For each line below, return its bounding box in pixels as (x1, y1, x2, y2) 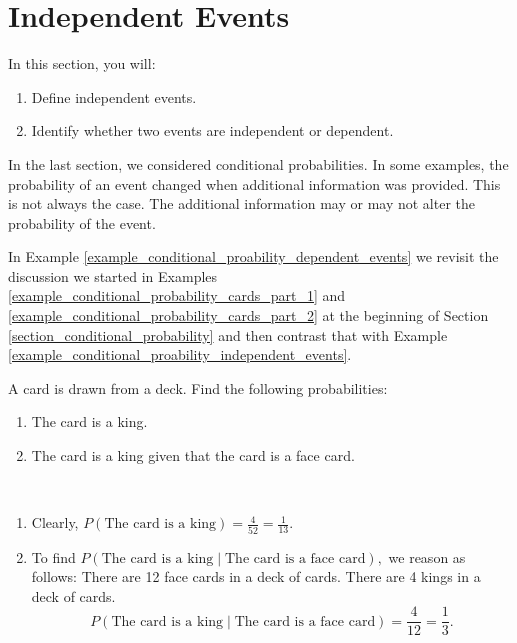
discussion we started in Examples (8, 265, 218, 286)
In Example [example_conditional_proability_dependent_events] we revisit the (8, 246, 499, 267)
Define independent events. (31, 86, 197, 107)
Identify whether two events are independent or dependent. (31, 120, 394, 141)
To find (31, 546, 76, 567)
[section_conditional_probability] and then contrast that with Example (8, 324, 448, 345)
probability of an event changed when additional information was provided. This (8, 173, 501, 194)
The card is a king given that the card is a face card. (31, 445, 355, 466)
